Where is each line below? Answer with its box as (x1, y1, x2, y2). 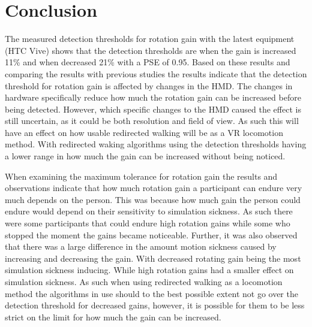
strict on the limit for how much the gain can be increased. (5, 310, 221, 323)
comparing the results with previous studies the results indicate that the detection (5, 67, 307, 80)
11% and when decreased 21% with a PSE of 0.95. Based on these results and (5, 56, 290, 68)
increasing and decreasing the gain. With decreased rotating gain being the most (5, 252, 301, 264)
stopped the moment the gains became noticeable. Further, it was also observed (5, 228, 298, 241)
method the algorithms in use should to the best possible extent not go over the (5, 287, 298, 299)
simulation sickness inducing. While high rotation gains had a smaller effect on (5, 264, 294, 276)
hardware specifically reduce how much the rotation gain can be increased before (5, 91, 301, 104)
